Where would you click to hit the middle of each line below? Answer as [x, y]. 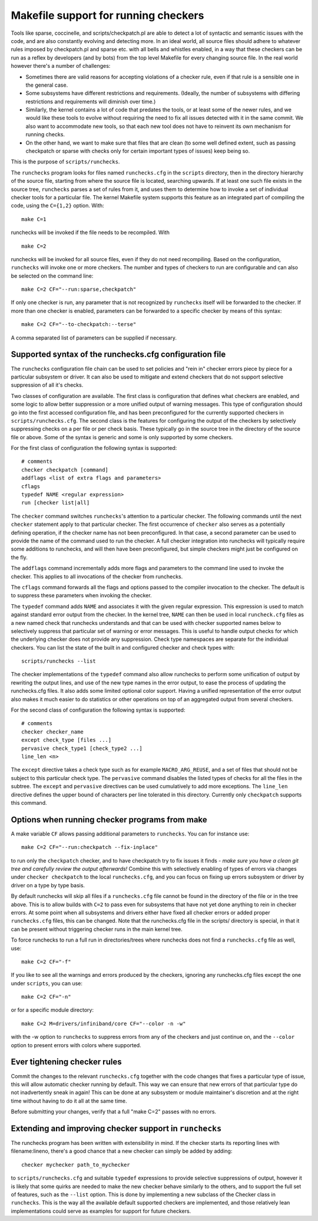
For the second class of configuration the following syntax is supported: [98, 710]
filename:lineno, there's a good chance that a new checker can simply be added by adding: [122, 1151]
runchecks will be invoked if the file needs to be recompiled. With [90, 232]
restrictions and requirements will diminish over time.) [91, 101]
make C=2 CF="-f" [46, 962]
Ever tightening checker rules [66, 1062]
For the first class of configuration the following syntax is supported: [94, 448]
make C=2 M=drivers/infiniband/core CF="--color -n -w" [104, 1023]
